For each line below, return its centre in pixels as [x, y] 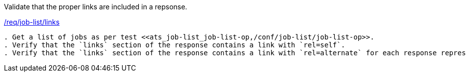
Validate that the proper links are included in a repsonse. [96, 7]
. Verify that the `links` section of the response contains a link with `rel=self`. [175, 45]
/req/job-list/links [32, 22]
